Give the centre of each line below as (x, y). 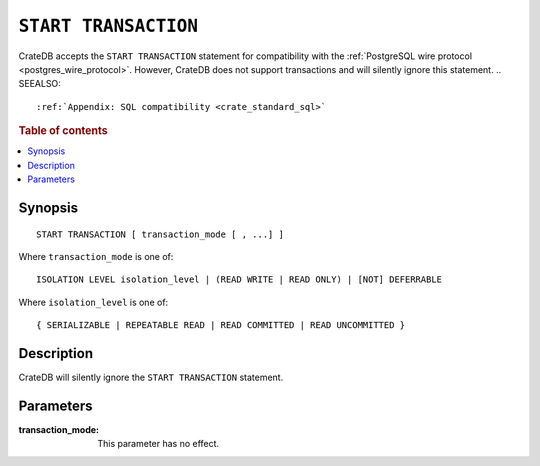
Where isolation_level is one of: (93, 302)
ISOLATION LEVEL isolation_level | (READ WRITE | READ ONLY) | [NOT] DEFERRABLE (239, 279)
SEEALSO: (40, 84)
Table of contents (63, 131)
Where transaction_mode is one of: (96, 256)
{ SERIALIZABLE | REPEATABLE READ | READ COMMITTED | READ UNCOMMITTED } (221, 325)
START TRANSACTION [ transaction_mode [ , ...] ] (160, 234)
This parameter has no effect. (158, 444)
